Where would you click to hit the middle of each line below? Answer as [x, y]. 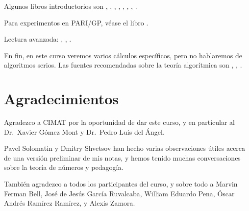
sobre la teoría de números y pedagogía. [64, 167]
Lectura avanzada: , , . [38, 39]
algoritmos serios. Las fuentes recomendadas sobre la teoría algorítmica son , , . [123, 65]
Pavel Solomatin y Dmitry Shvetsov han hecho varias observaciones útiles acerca [125, 148]
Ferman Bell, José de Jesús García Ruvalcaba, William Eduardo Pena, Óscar [119, 193]
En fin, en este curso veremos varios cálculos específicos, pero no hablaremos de [123, 55]
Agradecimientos [62, 99]
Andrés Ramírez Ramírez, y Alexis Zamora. [70, 203]
